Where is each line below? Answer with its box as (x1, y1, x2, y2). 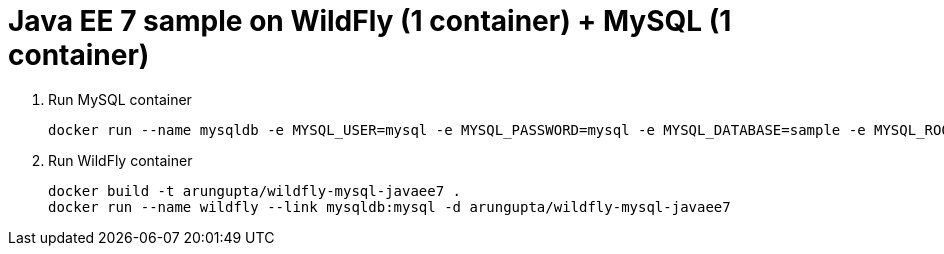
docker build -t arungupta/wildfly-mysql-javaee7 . (48, 182, 462, 199)
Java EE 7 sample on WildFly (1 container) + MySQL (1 (8, 4, 732, 38)
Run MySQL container (48, 90, 192, 108)
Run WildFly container (48, 151, 193, 169)
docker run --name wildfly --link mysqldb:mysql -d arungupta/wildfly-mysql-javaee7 (48, 198, 731, 215)
